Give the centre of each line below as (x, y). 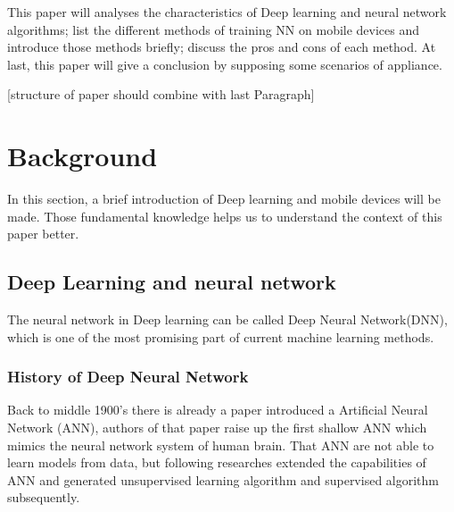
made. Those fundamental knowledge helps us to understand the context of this (225, 216)
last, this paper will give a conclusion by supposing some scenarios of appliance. (225, 64)
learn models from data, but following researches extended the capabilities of (217, 462)
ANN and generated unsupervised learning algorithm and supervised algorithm (223, 479)
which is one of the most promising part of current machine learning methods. (221, 336)
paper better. (43, 234)
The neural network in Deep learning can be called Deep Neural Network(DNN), (227, 319)
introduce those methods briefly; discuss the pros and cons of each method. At (222, 47)
